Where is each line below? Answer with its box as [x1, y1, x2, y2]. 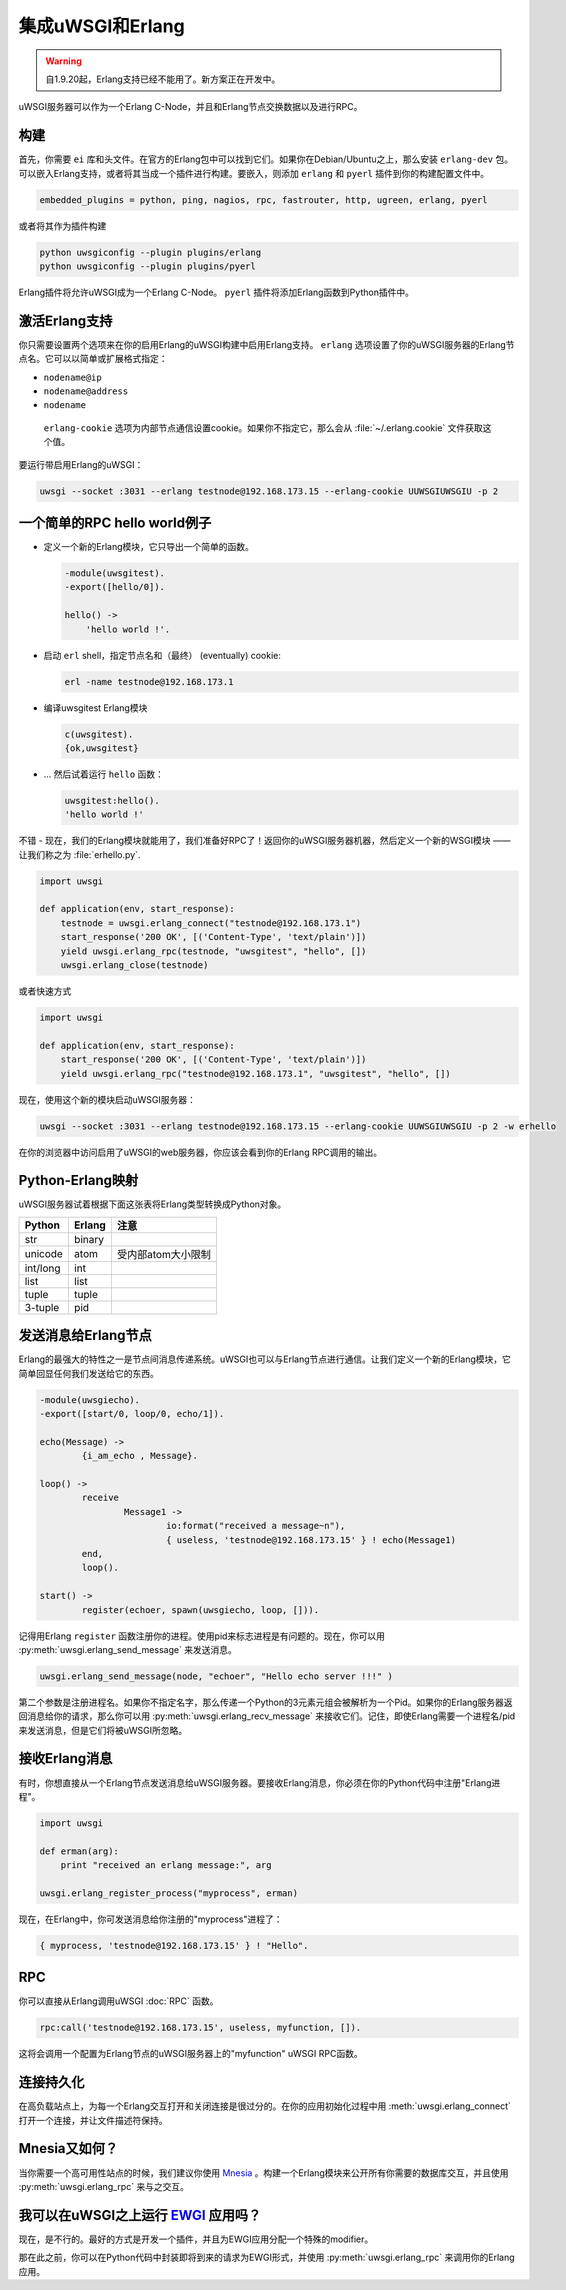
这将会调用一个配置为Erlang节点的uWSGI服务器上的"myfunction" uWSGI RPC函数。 [18, 2048, 364, 2060]
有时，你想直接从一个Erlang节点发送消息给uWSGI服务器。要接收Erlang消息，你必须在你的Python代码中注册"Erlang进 [18, 1776, 501, 1789]
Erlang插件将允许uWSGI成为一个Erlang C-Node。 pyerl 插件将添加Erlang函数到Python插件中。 [18, 286, 415, 298]
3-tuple [24, 1300, 60, 1314]
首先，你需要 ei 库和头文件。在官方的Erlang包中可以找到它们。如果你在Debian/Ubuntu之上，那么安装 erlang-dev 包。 [18, 153, 514, 165]
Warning [45, 55, 82, 67]
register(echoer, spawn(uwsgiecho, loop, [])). [81, 1604, 320, 1615]
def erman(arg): [39, 1845, 120, 1857]
